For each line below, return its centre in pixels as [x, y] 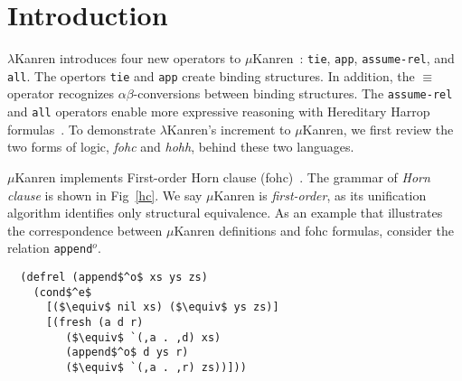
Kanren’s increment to [229, 129]
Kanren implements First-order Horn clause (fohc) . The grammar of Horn [222, 177]
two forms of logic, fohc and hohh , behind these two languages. [181, 147]
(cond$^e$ [62, 292]
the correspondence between [85, 230]
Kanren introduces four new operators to [128, 58]
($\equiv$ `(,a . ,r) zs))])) [156, 367]
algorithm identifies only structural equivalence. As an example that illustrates [225, 213]
